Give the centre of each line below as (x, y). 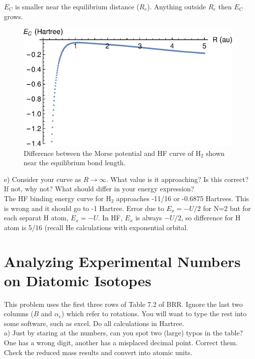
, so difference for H (211, 218)
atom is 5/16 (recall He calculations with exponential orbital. (96, 227)
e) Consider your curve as (43, 179)
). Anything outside (176, 6)
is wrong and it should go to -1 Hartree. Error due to (84, 208)
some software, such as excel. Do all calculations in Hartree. (94, 323)
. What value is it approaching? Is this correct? (177, 179)
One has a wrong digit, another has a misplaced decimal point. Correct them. (121, 343)
